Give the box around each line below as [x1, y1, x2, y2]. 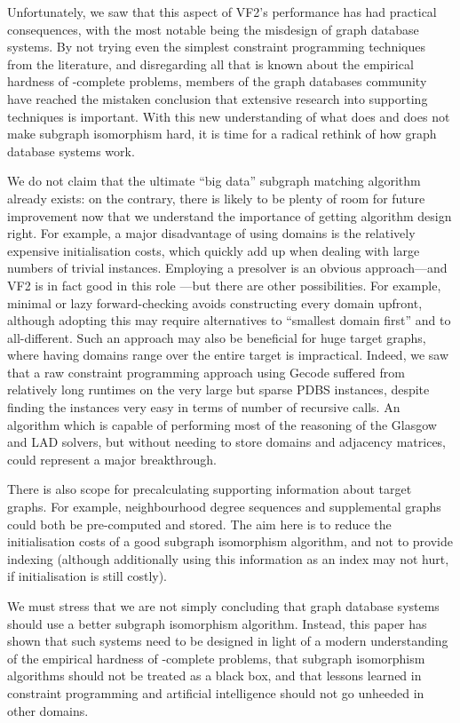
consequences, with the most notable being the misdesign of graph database [7, 20, 419, 38]
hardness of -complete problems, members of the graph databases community [7, 72, 427, 91]
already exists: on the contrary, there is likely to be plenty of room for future [7, 188, 425, 207]
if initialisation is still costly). [7, 567, 167, 585]
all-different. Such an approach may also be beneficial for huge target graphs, [7, 328, 426, 346]
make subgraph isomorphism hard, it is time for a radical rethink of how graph [7, 124, 437, 143]
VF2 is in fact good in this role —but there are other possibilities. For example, [7, 275, 441, 294]
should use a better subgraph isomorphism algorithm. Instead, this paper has [7, 614, 427, 632]
